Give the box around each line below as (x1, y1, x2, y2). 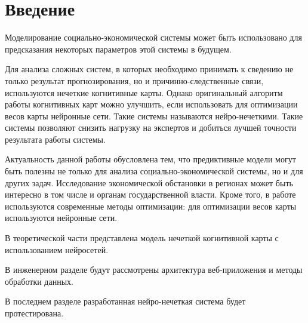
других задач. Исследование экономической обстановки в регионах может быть (5, 176, 293, 189)
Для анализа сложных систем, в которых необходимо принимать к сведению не (5, 63, 294, 75)
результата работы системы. (5, 133, 106, 145)
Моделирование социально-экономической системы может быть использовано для (5, 31, 302, 44)
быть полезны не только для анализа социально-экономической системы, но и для (5, 165, 303, 177)
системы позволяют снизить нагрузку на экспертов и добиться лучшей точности (5, 121, 297, 134)
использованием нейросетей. (5, 243, 109, 256)
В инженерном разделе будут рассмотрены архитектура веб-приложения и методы (5, 263, 303, 276)
